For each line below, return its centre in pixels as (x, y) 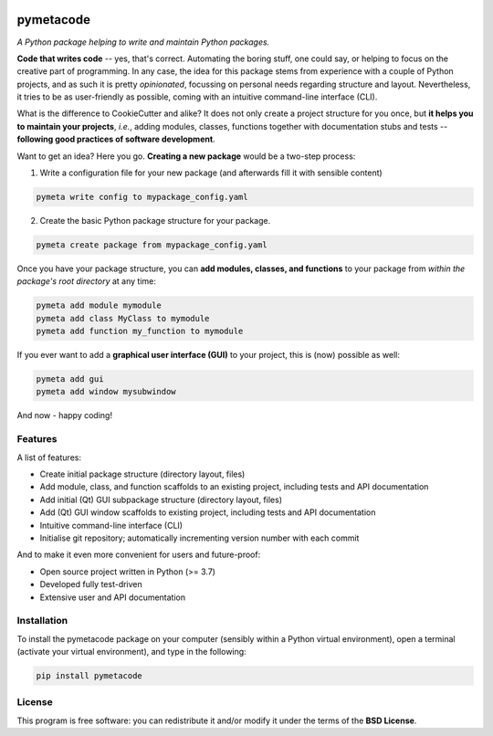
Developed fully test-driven (91, 584)
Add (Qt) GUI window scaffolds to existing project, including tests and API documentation (208, 512)
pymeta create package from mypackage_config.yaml (152, 245)
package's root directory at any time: (87, 281)
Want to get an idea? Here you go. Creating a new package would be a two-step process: (186, 156)
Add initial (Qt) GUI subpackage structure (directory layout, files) (161, 499)
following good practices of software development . (116, 139)
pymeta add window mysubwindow (106, 392)
